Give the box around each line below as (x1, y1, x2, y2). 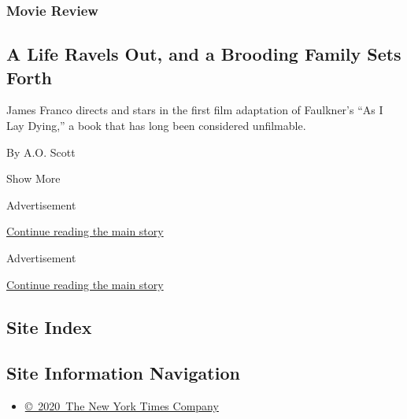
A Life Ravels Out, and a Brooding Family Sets (6, 42, 401, 66)
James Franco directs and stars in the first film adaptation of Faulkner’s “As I (6, 102, 383, 118)
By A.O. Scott (6, 143, 76, 160)
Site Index (6, 314, 92, 339)
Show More (6, 170, 61, 187)
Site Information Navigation (6, 361, 240, 385)
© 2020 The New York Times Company (24, 398, 219, 414)
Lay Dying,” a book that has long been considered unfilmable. (6, 117, 306, 134)
